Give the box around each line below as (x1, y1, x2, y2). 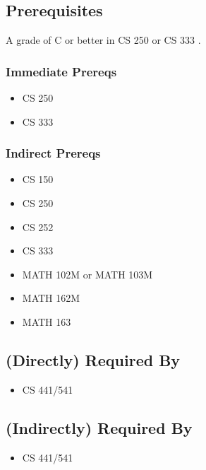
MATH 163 (22, 314, 71, 329)
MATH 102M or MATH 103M (22, 266, 153, 281)
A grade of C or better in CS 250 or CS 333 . (6, 33, 201, 47)
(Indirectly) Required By (6, 416, 193, 438)
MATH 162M (22, 290, 80, 305)
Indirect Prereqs (6, 144, 101, 162)
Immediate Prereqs (6, 62, 117, 80)
